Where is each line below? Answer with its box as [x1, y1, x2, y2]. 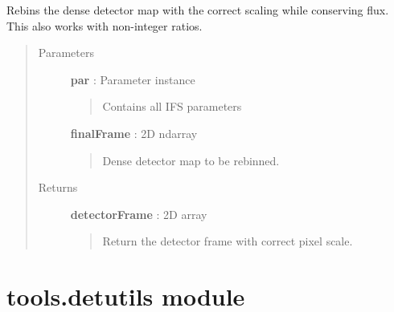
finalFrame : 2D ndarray [70, 124, 198, 141]
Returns [38, 179, 78, 196]
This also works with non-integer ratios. [6, 17, 203, 34]
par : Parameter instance [70, 71, 195, 87]
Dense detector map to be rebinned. [102, 152, 280, 168]
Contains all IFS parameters [102, 98, 242, 115]
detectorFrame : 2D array [70, 205, 207, 222]
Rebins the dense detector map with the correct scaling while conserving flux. [6, 2, 389, 18]
